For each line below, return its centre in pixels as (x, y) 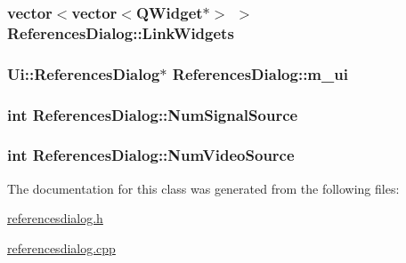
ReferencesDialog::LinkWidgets (121, 32)
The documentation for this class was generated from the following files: (203, 188)
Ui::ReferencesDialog (84, 73)
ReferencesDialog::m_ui (260, 73)
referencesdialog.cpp (61, 247)
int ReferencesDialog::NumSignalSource (153, 114)
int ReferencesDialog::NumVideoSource (151, 155)
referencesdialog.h (55, 218)
